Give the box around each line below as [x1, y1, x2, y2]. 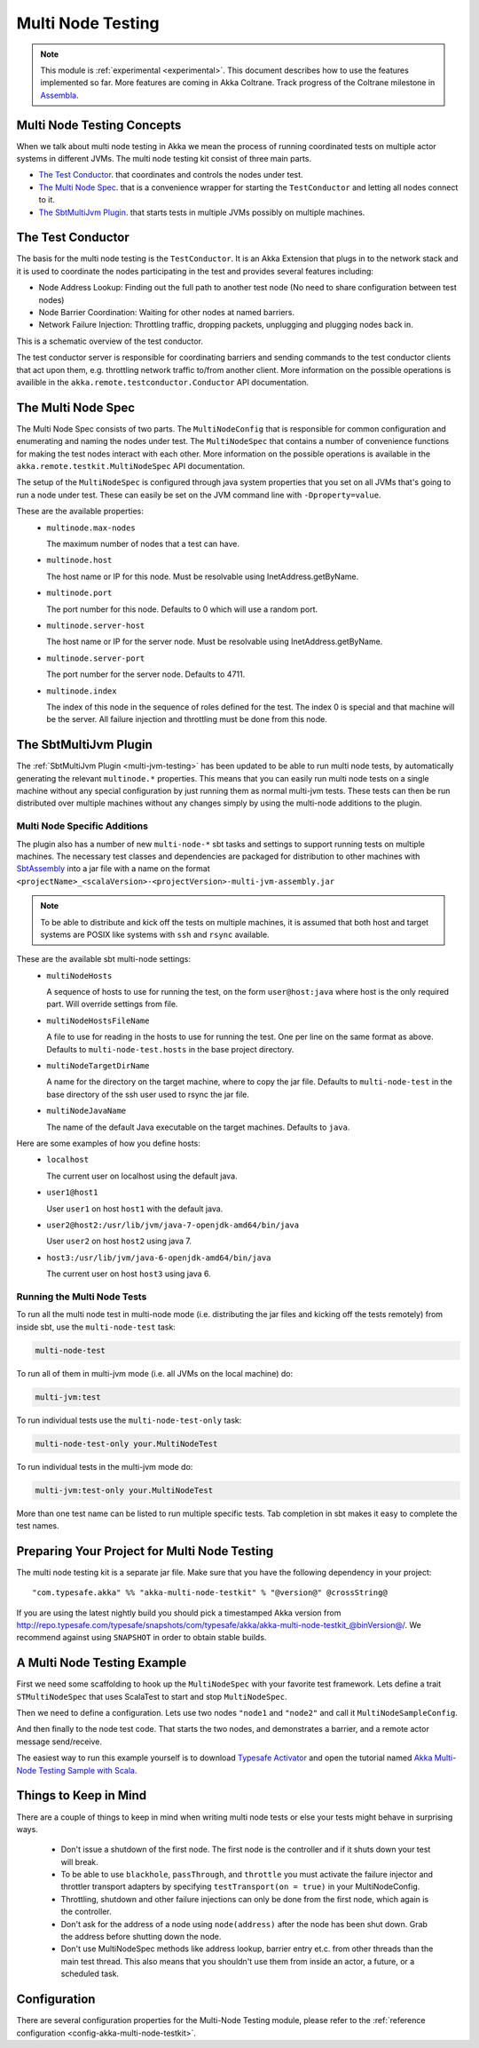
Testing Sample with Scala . [38, 1765, 137, 1775]
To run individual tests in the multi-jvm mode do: [16, 1461, 193, 1472]
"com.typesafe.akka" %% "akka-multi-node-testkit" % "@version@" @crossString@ [32, 1588, 388, 1598]
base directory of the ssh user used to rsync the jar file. [46, 1089, 250, 1099]
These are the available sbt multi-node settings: [16, 954, 191, 964]
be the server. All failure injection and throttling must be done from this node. [46, 714, 327, 725]
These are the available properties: [16, 506, 144, 517]
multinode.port [46, 588, 113, 599]
